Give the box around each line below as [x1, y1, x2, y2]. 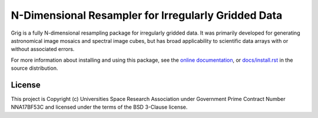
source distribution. [11, 65, 58, 72]
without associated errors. [11, 46, 75, 53]
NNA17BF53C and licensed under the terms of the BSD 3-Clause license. [11, 103, 188, 111]
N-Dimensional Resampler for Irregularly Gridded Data [11, 9, 283, 22]
